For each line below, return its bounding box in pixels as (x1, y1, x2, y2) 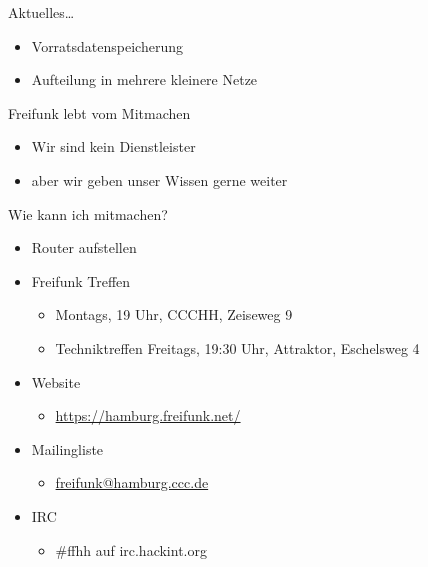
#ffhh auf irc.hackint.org (55, 539, 207, 560)
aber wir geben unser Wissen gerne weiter (31, 169, 288, 190)
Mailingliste (31, 438, 104, 459)
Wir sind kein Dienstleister (31, 136, 196, 157)
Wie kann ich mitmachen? (8, 203, 168, 224)
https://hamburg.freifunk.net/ (55, 405, 241, 426)
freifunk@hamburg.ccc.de (55, 472, 209, 493)
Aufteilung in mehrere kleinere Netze (31, 69, 258, 90)
